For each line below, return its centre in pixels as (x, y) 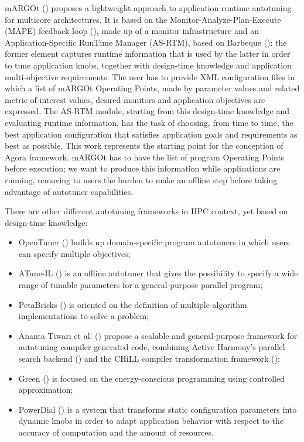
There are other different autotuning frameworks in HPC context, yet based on (146, 211)
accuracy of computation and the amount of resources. (116, 432)
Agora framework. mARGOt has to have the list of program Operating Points (145, 157)
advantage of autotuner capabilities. (69, 191)
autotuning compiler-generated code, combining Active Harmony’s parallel (152, 347)
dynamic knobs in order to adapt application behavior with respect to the (151, 421)
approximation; (46, 390)
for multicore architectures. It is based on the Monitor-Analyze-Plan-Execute (143, 19)
